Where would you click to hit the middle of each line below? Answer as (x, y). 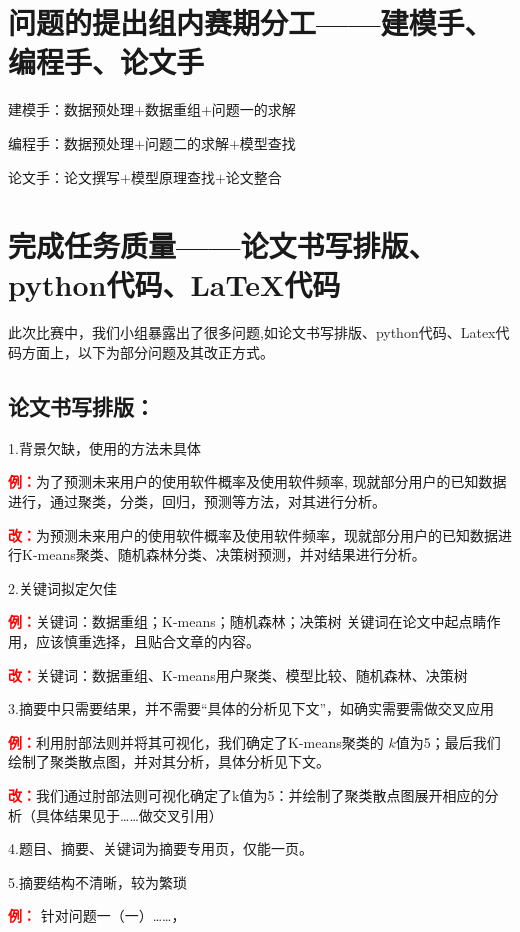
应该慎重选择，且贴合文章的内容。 (147, 640)
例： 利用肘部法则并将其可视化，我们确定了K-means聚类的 (196, 741)
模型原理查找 (172, 176)
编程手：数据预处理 (71, 142)
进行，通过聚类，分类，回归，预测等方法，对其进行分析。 (197, 500)
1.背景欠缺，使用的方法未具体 (104, 447)
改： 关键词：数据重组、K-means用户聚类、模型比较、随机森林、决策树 (238, 674)
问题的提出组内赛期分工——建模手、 (250, 22)
